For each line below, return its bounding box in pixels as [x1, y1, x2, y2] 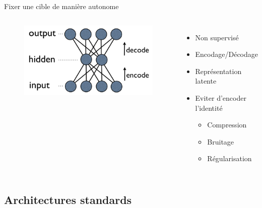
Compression [207, 119, 247, 130]
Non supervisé [195, 32, 239, 42]
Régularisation [207, 153, 252, 164]
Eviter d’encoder [195, 92, 246, 103]
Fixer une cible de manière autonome [4, 1, 119, 11]
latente [195, 76, 217, 86]
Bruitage [207, 136, 234, 147]
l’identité [195, 102, 223, 113]
